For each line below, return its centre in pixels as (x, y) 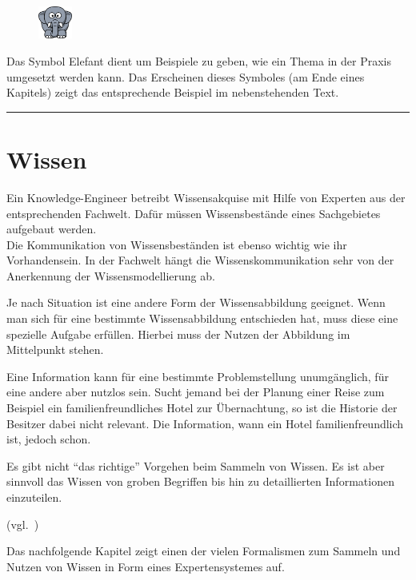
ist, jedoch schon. (49, 439)
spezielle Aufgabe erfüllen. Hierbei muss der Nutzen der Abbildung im (178, 334)
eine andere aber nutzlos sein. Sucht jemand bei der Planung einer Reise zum (196, 392)
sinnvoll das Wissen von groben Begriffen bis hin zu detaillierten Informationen (200, 481)
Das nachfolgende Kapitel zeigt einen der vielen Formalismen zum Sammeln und (204, 551)
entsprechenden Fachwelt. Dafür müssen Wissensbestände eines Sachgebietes (194, 213)
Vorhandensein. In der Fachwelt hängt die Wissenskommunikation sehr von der (200, 260)
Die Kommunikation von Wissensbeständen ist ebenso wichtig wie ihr (177, 244)
